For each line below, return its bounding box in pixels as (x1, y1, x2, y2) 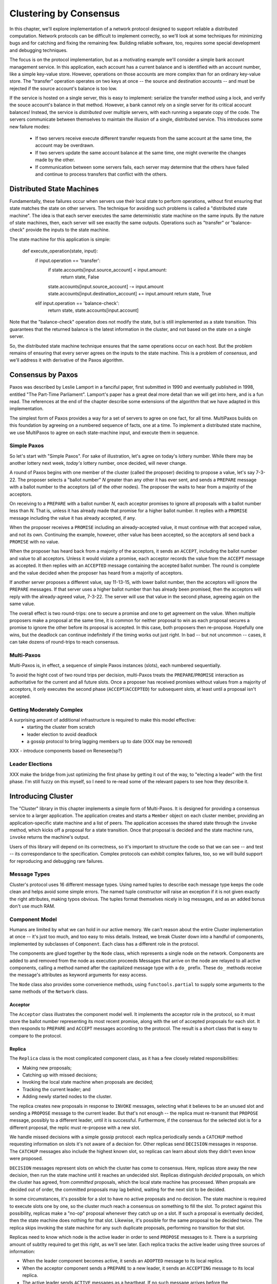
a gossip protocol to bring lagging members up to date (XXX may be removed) (27, 739, 192, 745)
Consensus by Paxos (9, 370, 78, 380)
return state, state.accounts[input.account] (48, 307, 139, 313)
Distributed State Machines (9, 184, 100, 193)
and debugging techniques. (9, 47, 68, 53)
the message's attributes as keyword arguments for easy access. (9, 972, 147, 978)
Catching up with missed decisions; (22, 1071, 97, 1078)
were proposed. (9, 1156, 43, 1162)
